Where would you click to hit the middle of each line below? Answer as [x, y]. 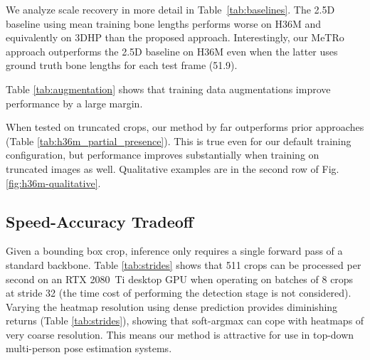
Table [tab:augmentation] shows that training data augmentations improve [168, 89]
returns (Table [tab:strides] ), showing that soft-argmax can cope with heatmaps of [185, 321]
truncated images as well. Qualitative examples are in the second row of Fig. [173, 168]
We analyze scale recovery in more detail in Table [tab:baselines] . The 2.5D [170, 9]
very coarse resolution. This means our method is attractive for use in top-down [180, 334]
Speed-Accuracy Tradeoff [100, 221]
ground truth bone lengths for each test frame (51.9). [122, 65]
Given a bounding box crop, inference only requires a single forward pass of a [174, 251]
